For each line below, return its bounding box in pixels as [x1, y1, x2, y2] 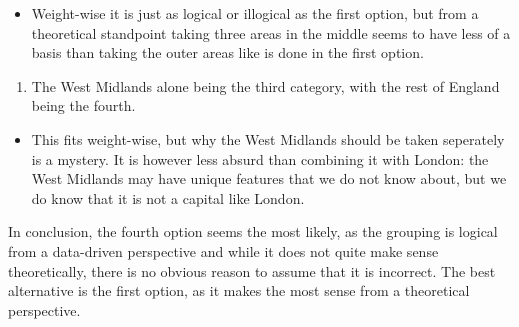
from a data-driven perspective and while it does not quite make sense [8, 240, 439, 261]
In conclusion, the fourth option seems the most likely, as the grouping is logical [8, 221, 498, 242]
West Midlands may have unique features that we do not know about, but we [31, 168, 507, 189]
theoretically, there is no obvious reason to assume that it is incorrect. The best [8, 260, 496, 281]
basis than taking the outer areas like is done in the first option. [31, 42, 424, 63]
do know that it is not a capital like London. [31, 187, 305, 208]
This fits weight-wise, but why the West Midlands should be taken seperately [31, 128, 505, 149]
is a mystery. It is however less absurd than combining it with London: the [31, 148, 489, 169]
